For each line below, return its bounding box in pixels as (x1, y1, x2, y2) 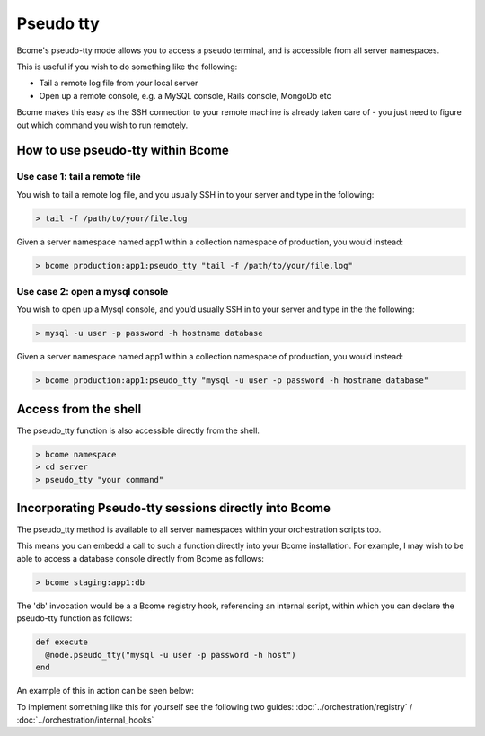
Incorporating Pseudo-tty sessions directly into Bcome (16, 500, 331, 516)
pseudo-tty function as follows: (16, 613, 133, 624)
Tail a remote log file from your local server (39, 77, 198, 89)
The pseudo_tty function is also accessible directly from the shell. (16, 425, 260, 436)
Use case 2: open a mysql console (16, 285, 169, 297)
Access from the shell (16, 401, 142, 417)
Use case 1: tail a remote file (16, 171, 141, 183)
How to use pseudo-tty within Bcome (16, 143, 229, 158)
